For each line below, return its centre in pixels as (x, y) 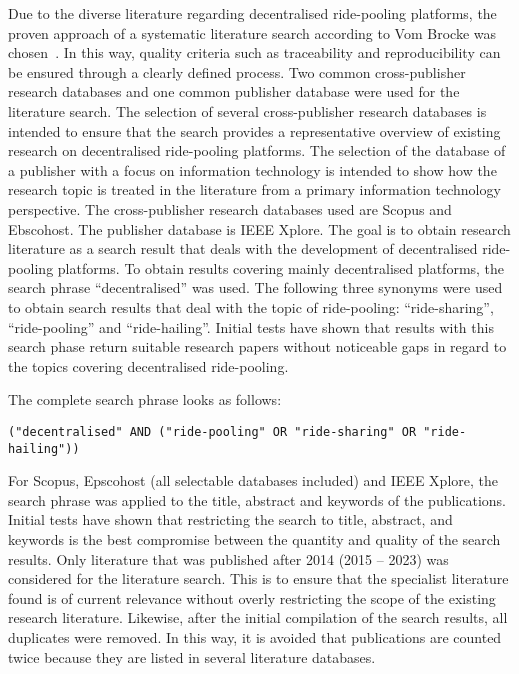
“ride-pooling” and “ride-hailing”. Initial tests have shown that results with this (251, 326)
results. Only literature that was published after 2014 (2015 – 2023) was (228, 558)
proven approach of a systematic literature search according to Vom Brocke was (252, 32)
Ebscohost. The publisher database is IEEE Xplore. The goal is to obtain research (259, 228)
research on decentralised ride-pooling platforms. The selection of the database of (257, 150)
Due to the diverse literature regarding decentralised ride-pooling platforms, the (252, 13)
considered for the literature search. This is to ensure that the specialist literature (258, 578)
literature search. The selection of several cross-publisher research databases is (247, 110)
